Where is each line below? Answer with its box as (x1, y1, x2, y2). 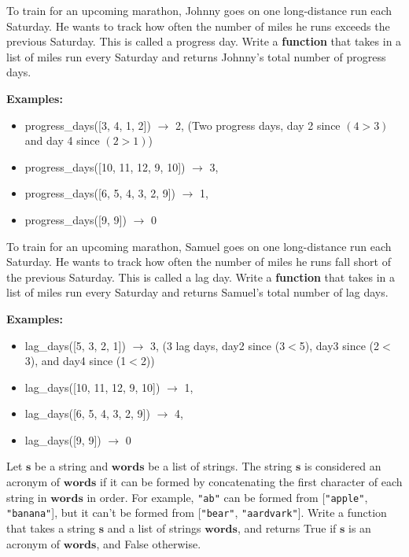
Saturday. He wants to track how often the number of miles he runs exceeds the (6, 17, 390, 34)
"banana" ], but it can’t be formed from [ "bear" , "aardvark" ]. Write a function (6, 504, 387, 521)
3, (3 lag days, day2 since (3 (149, 337, 286, 353)
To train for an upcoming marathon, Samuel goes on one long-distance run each (6, 238, 392, 254)
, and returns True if (237, 519, 337, 536)
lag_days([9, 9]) (24, 431, 101, 448)
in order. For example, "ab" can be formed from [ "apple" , (87, 489, 368, 505)
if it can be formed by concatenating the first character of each (100, 474, 403, 490)
